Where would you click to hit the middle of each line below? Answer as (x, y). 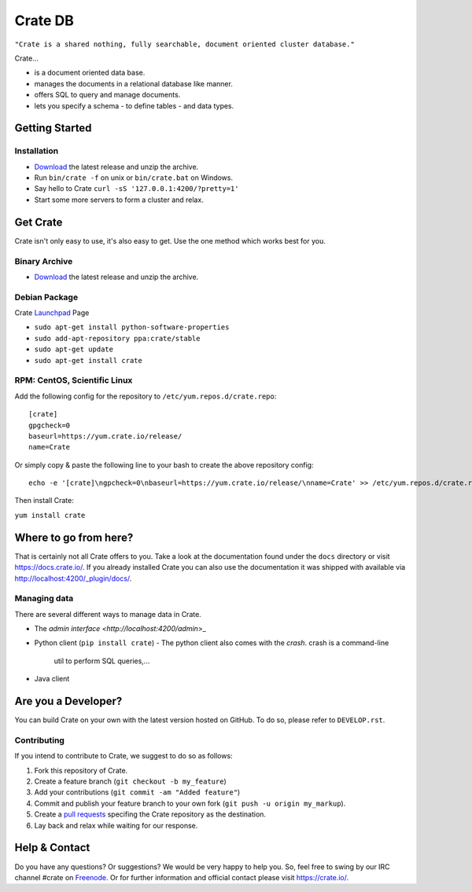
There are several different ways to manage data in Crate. (108, 614)
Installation (37, 151)
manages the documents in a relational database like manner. (134, 83)
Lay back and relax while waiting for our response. (116, 825)
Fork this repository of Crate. (81, 770)
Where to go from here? (74, 537)
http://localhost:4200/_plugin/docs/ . (73, 578)
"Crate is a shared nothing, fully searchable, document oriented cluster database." (185, 44)
